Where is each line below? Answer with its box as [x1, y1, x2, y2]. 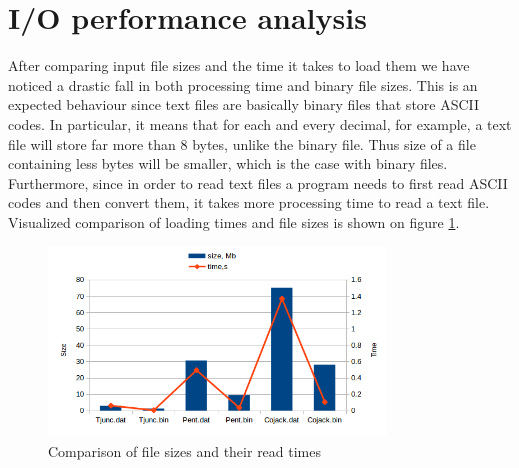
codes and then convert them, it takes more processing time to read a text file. [8, 192, 490, 213]
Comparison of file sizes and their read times [48, 440, 322, 461]
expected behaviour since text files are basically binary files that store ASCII [8, 94, 480, 115]
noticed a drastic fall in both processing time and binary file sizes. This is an [8, 74, 478, 95]
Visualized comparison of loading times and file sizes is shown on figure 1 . [8, 211, 460, 232]
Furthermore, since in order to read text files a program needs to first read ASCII [8, 172, 508, 193]
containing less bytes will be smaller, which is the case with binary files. [8, 153, 448, 174]
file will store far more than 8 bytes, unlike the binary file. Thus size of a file [8, 133, 476, 154]
